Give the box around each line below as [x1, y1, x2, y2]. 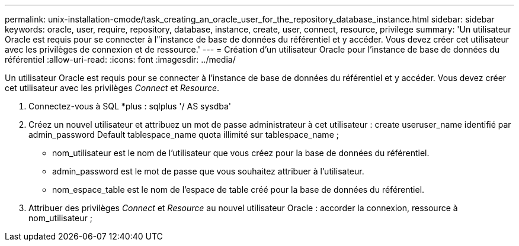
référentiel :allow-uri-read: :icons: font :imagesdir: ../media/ [5, 54, 236, 64]
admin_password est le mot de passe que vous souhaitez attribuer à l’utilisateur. [52, 166, 364, 176]
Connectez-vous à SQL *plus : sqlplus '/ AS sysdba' [28, 101, 232, 111]
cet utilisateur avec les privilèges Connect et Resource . [5, 83, 220, 93]
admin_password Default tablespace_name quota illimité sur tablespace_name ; [28, 130, 339, 140]
